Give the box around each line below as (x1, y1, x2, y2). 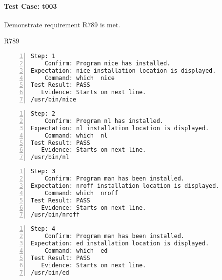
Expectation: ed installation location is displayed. (31, 240, 209, 247)
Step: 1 (31, 52, 56, 60)
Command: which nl (44, 132, 108, 139)
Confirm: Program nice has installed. (44, 60, 171, 67)
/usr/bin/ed (31, 269, 69, 276)
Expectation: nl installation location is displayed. (31, 124, 209, 132)
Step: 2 (31, 110, 56, 118)
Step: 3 (31, 168, 56, 175)
